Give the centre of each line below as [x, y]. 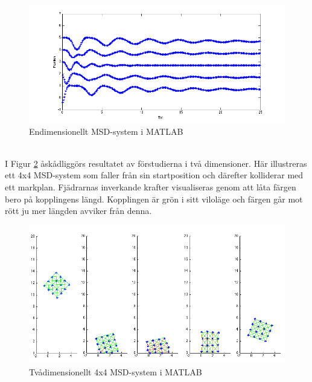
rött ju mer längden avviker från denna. [78, 211]
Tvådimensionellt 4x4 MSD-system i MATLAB [116, 371]
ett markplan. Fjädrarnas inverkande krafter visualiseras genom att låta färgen [151, 187]
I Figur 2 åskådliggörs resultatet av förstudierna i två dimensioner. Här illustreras [156, 163]
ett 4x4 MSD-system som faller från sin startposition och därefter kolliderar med [154, 175]
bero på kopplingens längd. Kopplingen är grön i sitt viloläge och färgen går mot [154, 199]
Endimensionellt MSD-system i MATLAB [106, 131]
